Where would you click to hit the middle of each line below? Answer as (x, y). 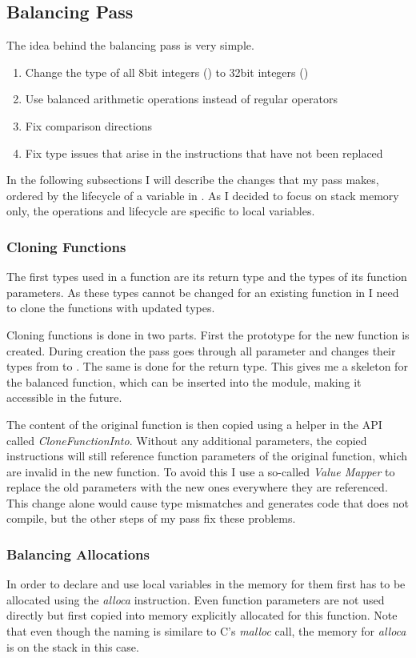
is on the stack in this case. (73, 646)
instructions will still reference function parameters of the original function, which (207, 456)
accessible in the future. (64, 397)
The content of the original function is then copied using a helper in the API (194, 424)
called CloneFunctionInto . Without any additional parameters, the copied (187, 440)
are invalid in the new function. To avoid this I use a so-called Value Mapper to (201, 471)
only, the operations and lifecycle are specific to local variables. (161, 211)
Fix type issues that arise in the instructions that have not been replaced (204, 152)
